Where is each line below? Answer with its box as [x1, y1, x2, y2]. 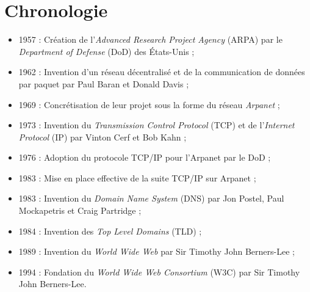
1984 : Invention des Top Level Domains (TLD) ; [18, 224, 202, 237]
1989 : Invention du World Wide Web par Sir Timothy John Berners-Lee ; [18, 245, 295, 258]
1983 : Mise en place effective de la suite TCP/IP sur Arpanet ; [18, 171, 256, 184]
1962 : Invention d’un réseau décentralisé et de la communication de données [18, 65, 305, 78]
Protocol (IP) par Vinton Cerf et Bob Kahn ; [18, 130, 187, 143]
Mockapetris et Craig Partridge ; [18, 204, 142, 217]
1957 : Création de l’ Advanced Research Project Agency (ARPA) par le [18, 33, 283, 46]
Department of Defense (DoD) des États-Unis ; [18, 45, 195, 57]
